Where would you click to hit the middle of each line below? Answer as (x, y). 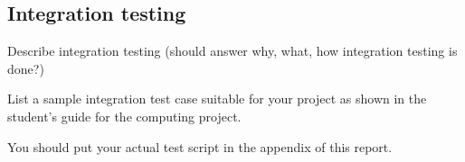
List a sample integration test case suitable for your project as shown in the (217, 99)
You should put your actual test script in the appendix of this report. (200, 146)
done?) (26, 68)
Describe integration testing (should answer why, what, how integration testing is (232, 51)
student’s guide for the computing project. (124, 116)
